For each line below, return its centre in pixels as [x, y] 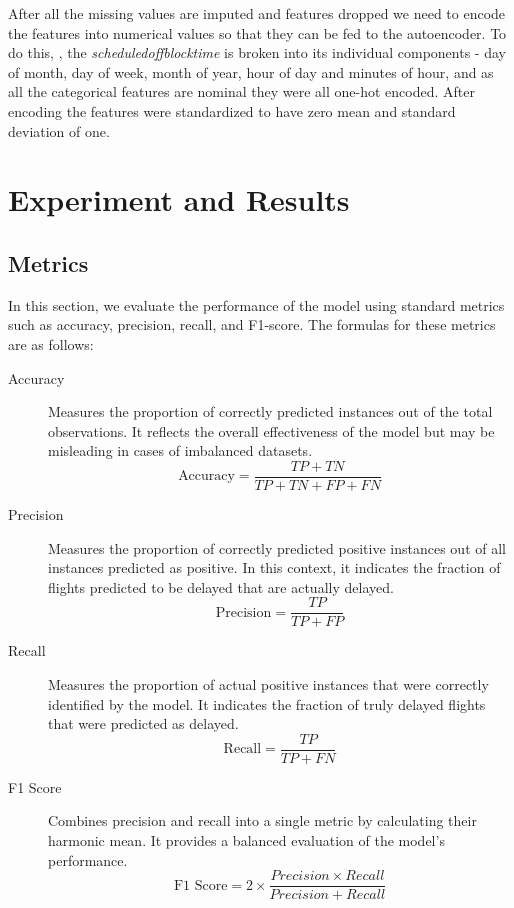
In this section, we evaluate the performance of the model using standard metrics [256, 304]
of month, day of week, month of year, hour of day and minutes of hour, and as [251, 71]
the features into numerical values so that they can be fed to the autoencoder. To [257, 32]
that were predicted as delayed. [143, 723]
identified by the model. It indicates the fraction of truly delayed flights [267, 703]
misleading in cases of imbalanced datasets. [180, 450]
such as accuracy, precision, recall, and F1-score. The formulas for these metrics [252, 324]
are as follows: [51, 343]
